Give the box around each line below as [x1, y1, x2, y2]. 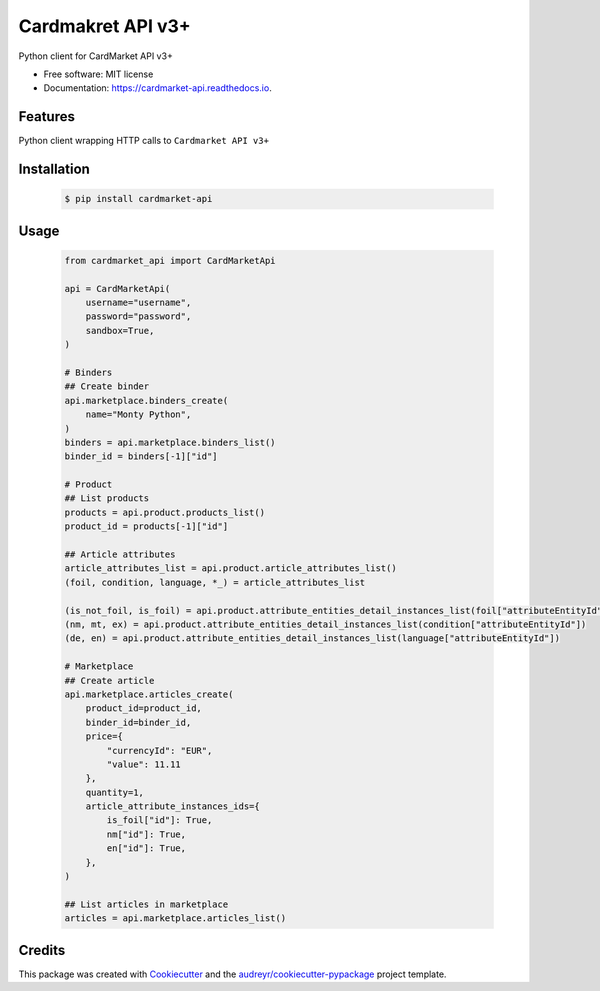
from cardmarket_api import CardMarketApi [64, 255, 276, 266]
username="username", [85, 297, 192, 308]
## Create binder [64, 381, 150, 392]
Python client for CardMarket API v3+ [18, 50, 174, 62]
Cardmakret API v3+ [18, 15, 192, 37]
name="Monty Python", [85, 409, 192, 420]
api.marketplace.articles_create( [64, 688, 234, 700]
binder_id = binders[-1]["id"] [64, 451, 219, 462]
